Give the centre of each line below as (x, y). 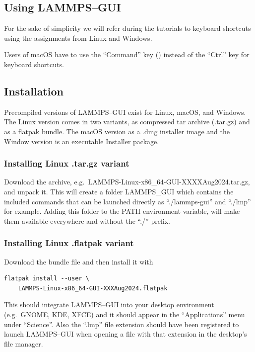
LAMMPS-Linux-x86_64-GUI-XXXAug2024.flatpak (93, 288)
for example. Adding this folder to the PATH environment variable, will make (122, 211)
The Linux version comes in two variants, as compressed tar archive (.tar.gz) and (127, 122)
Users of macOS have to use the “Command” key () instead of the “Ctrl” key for (127, 54)
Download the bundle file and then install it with (79, 261)
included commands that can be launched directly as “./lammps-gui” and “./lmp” (127, 201)
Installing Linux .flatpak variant (69, 243)
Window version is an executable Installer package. (82, 141)
